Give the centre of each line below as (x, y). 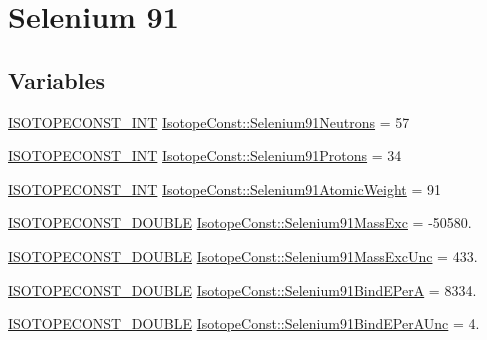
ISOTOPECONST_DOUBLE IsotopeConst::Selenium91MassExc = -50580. (240, 222)
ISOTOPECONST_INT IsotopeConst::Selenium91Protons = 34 (205, 155)
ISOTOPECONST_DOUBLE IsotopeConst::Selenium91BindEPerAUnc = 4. (244, 323)
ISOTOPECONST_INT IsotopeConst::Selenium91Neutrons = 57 (209, 121)
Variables (57, 79)
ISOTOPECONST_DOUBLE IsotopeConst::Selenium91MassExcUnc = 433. (243, 255)
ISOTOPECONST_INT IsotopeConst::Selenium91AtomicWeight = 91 (225, 188)
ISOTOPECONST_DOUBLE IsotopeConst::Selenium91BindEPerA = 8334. (242, 289)
